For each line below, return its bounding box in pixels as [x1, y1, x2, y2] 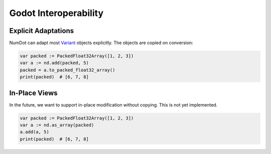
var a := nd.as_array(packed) [20, 122, 94, 128]
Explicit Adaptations [9, 26, 74, 35]
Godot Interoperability [9, 7, 104, 18]
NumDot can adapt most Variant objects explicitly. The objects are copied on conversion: [9, 40, 193, 46]
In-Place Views [9, 88, 58, 97]
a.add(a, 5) [20, 129, 50, 135]
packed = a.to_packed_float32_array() [20, 67, 115, 72]
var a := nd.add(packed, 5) [20, 60, 89, 66]
